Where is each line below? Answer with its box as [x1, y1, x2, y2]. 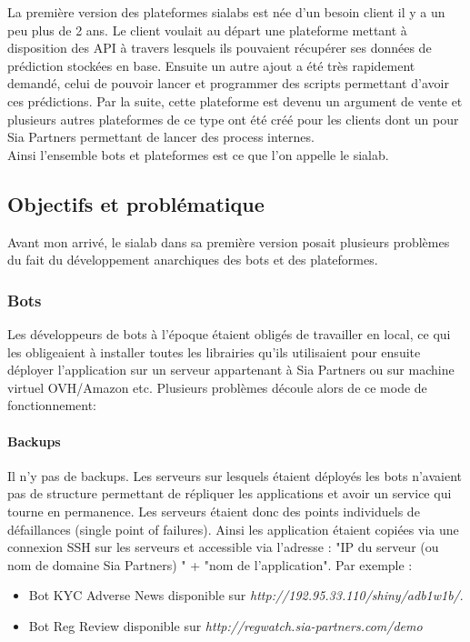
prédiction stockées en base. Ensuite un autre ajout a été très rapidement [7, 55, 415, 75]
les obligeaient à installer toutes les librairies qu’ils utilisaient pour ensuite [7, 342, 421, 361]
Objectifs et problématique [7, 189, 265, 217]
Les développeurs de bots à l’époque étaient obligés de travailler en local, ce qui [7, 324, 451, 343]
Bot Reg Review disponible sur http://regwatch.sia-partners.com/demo [28, 616, 423, 635]
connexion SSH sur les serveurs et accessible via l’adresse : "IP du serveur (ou [7, 537, 439, 557]
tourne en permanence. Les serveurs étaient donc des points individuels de [7, 501, 420, 520]
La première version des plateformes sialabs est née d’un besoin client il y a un [7, 3, 445, 21]
